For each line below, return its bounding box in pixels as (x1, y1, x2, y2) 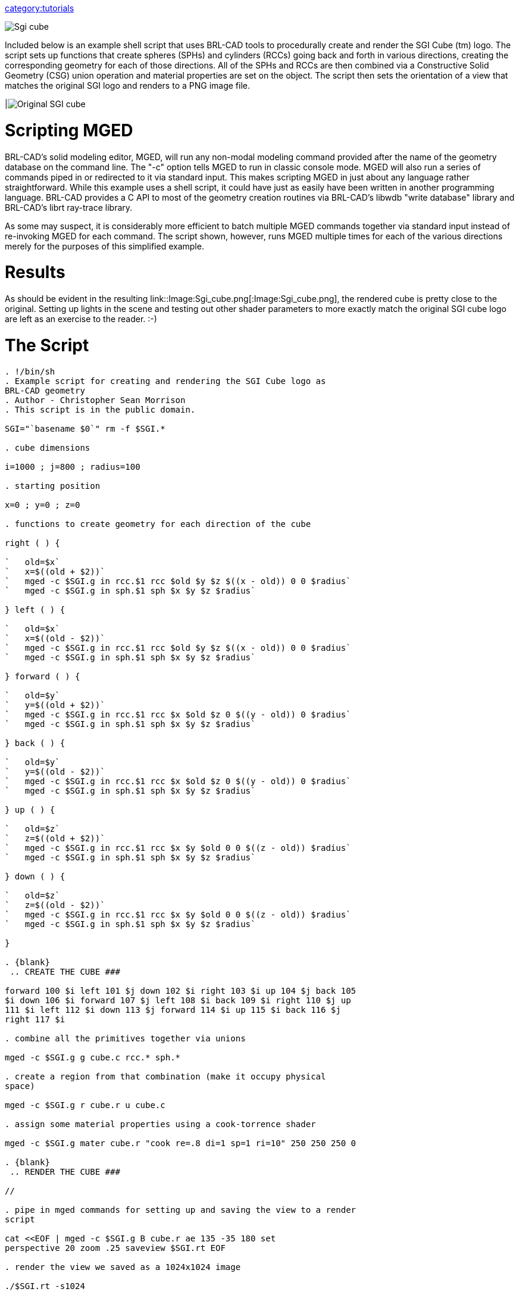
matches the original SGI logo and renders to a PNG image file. (5, 80, 251, 91)
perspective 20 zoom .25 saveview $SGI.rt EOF (5, 1243, 226, 1253)
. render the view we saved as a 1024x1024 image (5, 1262, 241, 1272)
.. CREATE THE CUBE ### (10, 966, 120, 976)
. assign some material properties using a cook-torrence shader (5, 1119, 316, 1129)
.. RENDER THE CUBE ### (10, 1166, 120, 1177)
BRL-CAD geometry (5, 385, 85, 395)
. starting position (5, 480, 101, 491)
